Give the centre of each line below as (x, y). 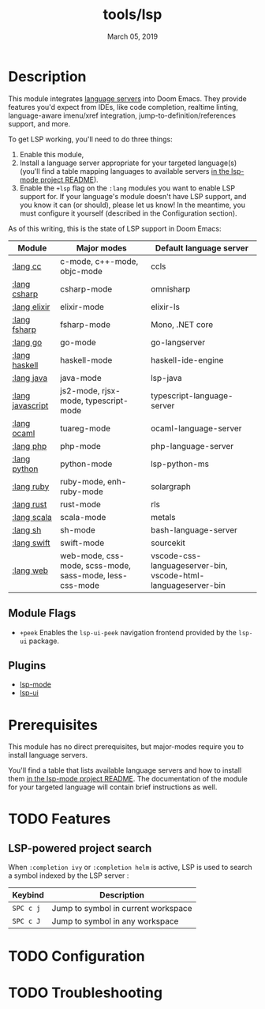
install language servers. (48, 755)
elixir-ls (165, 307)
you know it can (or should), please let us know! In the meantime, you (132, 205)
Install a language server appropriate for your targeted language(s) (128, 163)
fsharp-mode (85, 324)
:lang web (30, 570)
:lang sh (27, 529)
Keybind (28, 895)
